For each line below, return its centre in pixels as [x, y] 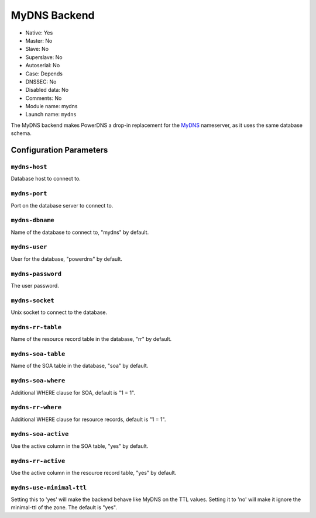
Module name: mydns [51, 106]
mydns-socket [33, 300]
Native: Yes [39, 33]
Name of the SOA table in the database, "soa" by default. [80, 366]
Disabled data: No [47, 90]
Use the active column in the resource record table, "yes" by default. [94, 472]
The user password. [35, 285]
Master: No [39, 40]
